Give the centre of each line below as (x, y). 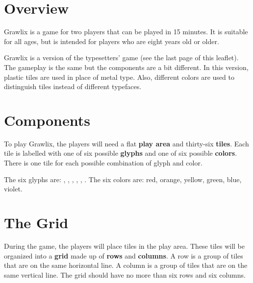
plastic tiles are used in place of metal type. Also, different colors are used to (119, 77)
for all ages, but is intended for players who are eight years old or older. (112, 41)
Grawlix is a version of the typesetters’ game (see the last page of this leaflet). (121, 58)
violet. (13, 189)
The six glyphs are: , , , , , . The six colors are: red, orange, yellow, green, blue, (123, 179)
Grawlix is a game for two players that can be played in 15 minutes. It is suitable (126, 32)
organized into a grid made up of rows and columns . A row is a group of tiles (124, 255)
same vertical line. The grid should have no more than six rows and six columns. (125, 274)
